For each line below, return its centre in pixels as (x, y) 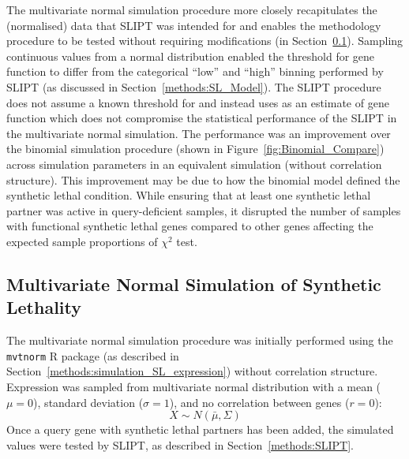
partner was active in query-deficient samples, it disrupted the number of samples (204, 210)
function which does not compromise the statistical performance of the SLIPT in (202, 118)
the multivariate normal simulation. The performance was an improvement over (199, 133)
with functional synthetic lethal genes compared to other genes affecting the (190, 226)
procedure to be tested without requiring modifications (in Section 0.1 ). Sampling (205, 41)
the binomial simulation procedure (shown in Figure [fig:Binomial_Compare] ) (195, 149)
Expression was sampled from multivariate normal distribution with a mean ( (194, 386)
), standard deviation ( (88, 402)
